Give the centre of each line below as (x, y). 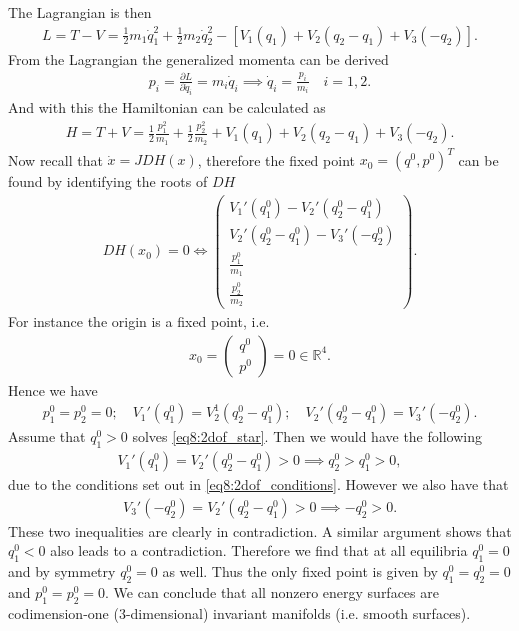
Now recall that (55, 159)
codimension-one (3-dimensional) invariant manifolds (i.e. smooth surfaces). (239, 612)
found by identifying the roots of (108, 181)
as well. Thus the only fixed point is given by (300, 571)
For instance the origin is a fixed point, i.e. (139, 321)
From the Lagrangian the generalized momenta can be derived (198, 58)
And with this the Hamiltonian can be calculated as (167, 107)
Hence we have (53, 389)
